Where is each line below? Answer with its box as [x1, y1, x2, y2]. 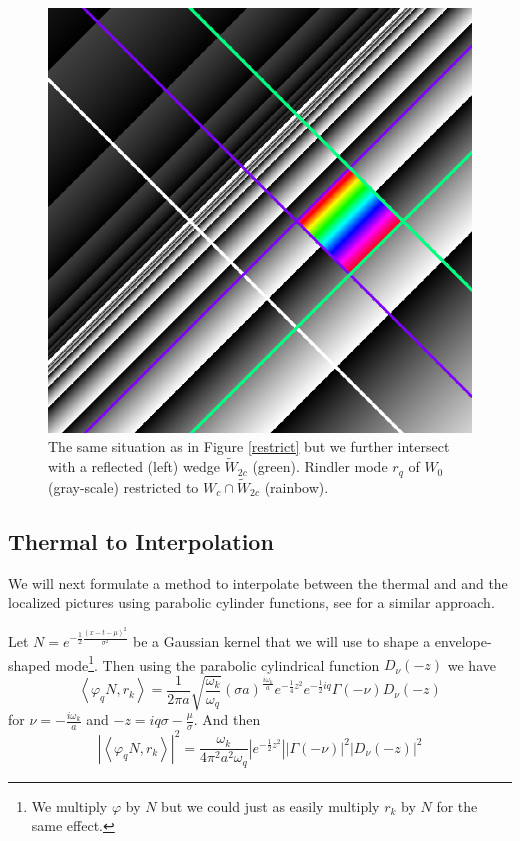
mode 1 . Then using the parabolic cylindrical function [55, 651, 380, 675]
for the [436, 795, 478, 816]
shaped [8, 654, 51, 675]
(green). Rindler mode [252, 456, 388, 477]
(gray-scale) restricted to [48, 476, 199, 497]
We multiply [31, 795, 108, 816]
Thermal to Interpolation [8, 525, 274, 556]
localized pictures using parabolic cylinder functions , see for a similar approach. [8, 592, 495, 613]
